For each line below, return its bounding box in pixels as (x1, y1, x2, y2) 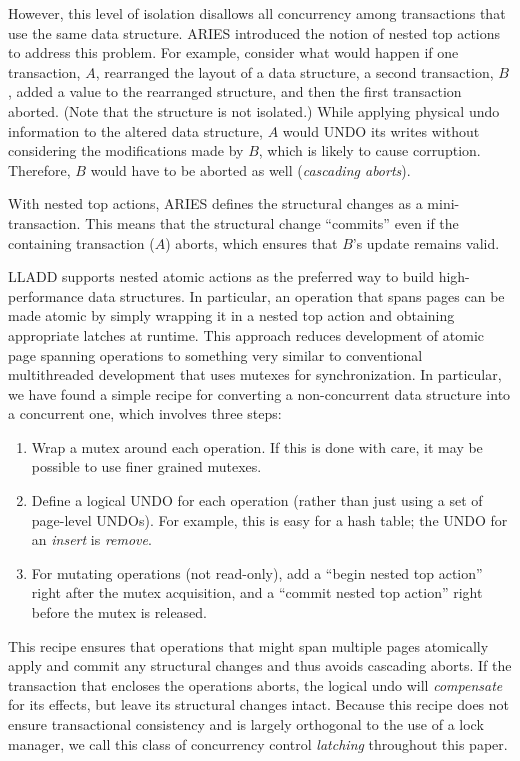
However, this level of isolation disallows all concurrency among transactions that (8, 3, 506, 23)
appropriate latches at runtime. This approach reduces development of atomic (8, 324, 485, 345)
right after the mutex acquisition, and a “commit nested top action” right (31, 582, 483, 603)
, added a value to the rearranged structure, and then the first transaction (8, 81, 462, 102)
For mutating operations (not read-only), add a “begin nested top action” (31, 562, 483, 583)
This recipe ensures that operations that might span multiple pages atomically (8, 635, 489, 656)
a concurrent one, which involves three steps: (8, 403, 282, 424)
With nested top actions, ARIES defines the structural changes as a (8, 193, 423, 214)
